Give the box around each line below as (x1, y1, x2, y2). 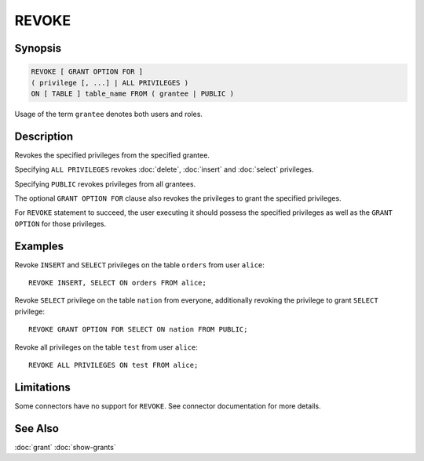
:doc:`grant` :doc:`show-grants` (14, 442, 117, 452)
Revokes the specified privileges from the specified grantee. (14, 150, 210, 160)
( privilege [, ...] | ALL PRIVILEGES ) (31, 78, 188, 87)
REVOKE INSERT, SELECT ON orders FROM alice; (28, 278, 207, 288)
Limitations (14, 380, 71, 394)
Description (14, 129, 74, 143)
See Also (14, 422, 59, 435)
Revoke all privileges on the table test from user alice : (14, 342, 198, 352)
